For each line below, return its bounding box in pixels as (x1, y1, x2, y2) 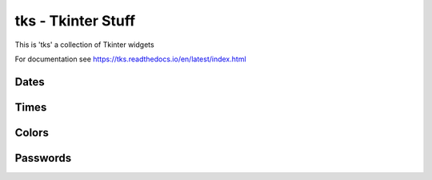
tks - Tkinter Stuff (14, 12, 136, 29)
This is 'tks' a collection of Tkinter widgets (14, 40, 155, 49)
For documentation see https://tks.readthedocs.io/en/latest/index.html (14, 54, 247, 64)
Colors (14, 126, 50, 139)
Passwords (14, 151, 72, 165)
